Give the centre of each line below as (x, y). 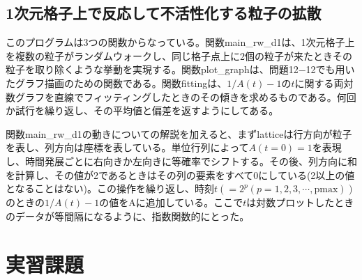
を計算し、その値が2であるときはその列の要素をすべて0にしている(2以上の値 (180, 174)
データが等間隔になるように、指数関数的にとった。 (132, 216)
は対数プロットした (291, 202)
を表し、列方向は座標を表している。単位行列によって (127, 147)
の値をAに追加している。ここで (171, 202)
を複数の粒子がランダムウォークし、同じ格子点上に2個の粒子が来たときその (179, 55)
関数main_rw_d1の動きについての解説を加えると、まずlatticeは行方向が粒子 (179, 133)
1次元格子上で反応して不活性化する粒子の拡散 (164, 13)
